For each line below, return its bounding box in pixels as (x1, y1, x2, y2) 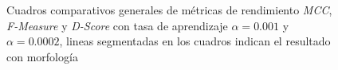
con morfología (6, 48, 78, 64)
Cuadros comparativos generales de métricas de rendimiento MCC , (6, 2, 332, 17)
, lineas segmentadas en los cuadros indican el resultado (59, 33, 331, 49)
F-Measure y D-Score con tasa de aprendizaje (6, 17, 228, 33)
